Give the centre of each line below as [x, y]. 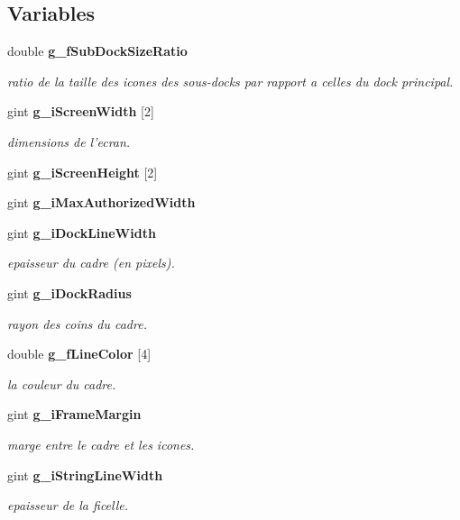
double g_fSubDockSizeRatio [97, 51]
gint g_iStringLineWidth [85, 474]
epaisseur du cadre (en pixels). [91, 263]
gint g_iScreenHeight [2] [83, 172]
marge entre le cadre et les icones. [101, 444]
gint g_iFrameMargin [74, 414]
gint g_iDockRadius [69, 292]
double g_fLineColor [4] [79, 354]
